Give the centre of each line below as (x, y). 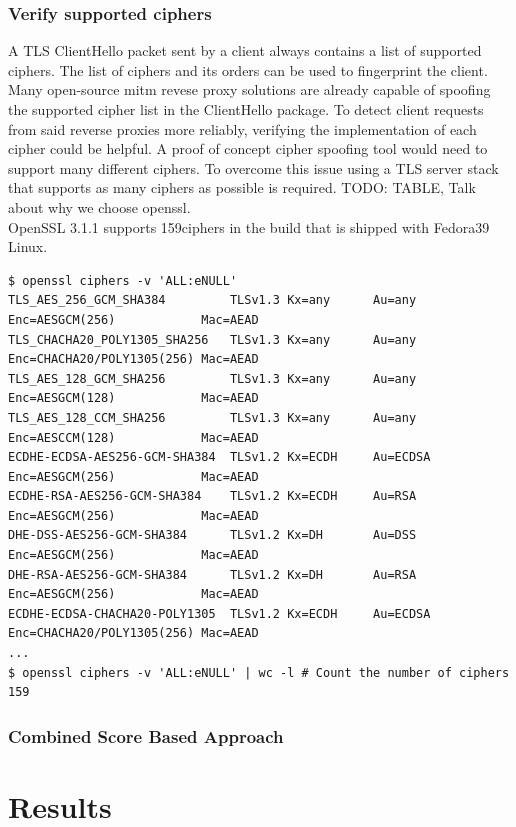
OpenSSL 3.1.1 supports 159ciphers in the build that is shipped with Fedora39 (249, 226)
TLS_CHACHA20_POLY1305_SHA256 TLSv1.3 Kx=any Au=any (212, 339)
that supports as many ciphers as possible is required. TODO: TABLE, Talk (242, 187)
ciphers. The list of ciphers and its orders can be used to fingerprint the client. (248, 69)
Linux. (28, 246)
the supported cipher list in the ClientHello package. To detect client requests (246, 109)
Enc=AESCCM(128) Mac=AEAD (133, 437)
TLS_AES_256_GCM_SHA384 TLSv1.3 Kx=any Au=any (212, 300)
